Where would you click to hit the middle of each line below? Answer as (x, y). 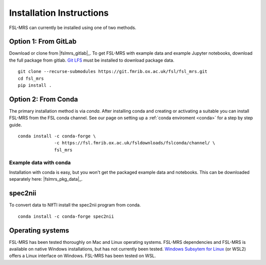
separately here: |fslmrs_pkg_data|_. (46, 179)
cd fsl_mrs (31, 78)
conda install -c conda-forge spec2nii (66, 216)
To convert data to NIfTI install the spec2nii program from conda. (75, 205)
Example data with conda (40, 163)
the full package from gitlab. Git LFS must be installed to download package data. (92, 60)
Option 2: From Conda (44, 99)
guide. (16, 125)
